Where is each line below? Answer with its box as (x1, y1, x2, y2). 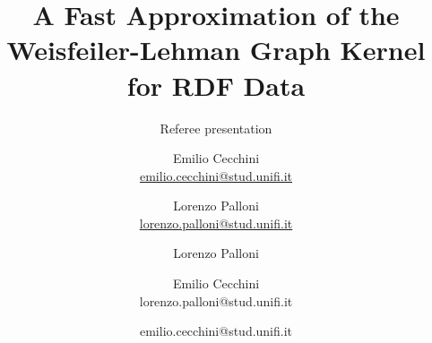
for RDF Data (126, 66, 306, 103)
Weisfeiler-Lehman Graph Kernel (6, 31, 426, 68)
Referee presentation (160, 118, 272, 137)
